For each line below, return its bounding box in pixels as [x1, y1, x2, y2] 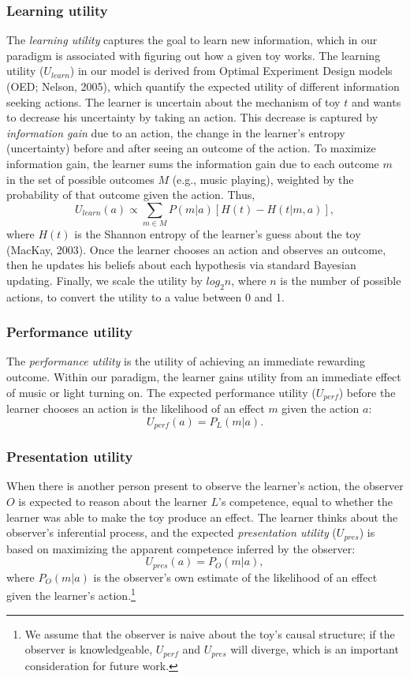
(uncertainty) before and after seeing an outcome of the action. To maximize [6, 140, 376, 156]
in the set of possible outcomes [6, 170, 155, 187]
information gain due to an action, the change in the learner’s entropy [6, 124, 345, 140]
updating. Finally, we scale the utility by [6, 272, 203, 288]
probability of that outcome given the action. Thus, [6, 186, 255, 203]
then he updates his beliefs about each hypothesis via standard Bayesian [6, 257, 356, 273]
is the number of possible [280, 272, 401, 288]
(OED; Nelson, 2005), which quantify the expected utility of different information [6, 78, 400, 94]
